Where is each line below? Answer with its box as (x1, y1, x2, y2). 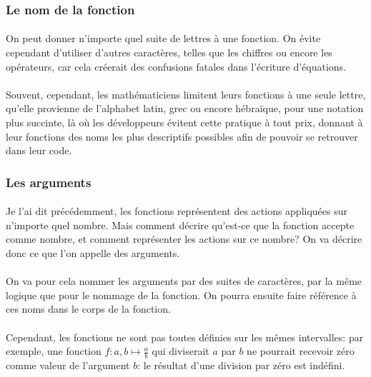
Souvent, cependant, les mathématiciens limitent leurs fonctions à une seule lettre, (6, 86, 366, 101)
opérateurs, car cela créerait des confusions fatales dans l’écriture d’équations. (6, 59, 347, 74)
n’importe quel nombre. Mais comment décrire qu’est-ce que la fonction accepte (6, 217, 355, 232)
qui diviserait (152, 343, 209, 358)
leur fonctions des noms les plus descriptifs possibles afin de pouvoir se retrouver (6, 129, 358, 144)
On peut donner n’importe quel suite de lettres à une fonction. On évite (6, 31, 321, 46)
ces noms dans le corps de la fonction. (6, 301, 171, 316)
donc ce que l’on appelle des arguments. (6, 246, 180, 260)
